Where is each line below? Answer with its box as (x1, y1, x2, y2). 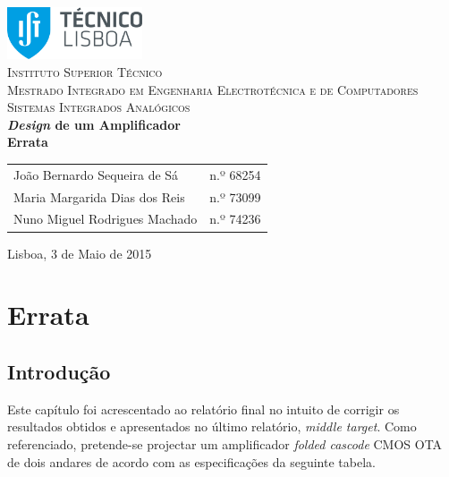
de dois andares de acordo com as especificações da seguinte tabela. (7, 452, 376, 471)
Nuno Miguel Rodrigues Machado (13, 209, 198, 228)
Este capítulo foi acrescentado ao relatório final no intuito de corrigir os (7, 399, 400, 418)
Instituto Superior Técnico (7, 63, 163, 81)
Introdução (7, 357, 111, 385)
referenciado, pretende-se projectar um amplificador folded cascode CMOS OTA (7, 434, 443, 453)
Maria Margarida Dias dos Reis (13, 187, 185, 206)
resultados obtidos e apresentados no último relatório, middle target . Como (7, 417, 417, 436)
